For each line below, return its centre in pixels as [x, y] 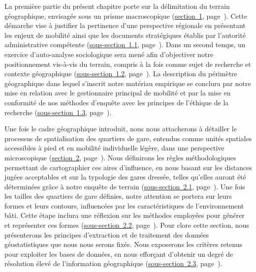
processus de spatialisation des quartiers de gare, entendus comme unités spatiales [128, 138]
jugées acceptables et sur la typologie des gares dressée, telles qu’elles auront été [125, 177]
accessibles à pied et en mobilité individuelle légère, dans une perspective [114, 148]
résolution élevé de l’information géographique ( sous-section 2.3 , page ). [113, 263]
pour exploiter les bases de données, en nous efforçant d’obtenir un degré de [119, 254]
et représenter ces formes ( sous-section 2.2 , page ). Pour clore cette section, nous [127, 225]
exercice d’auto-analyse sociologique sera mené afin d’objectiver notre [109, 54]
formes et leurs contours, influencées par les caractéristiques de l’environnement [124, 205]
